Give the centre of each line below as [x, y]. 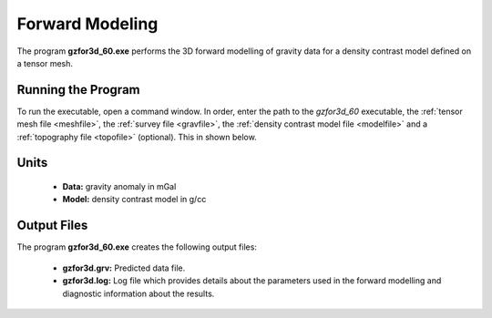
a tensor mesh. [45, 63]
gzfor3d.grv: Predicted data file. [124, 268]
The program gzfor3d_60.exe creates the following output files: [137, 247]
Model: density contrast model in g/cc [134, 200]
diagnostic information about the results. [138, 293]
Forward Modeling [87, 24]
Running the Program [78, 90]
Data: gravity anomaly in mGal [119, 187]
